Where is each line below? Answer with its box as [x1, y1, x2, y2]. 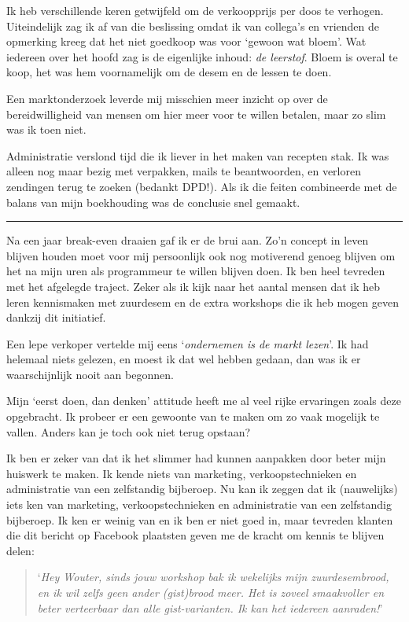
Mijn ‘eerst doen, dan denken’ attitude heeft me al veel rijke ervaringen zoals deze [6, 392, 401, 409]
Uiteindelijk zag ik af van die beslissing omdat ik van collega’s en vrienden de [6, 17, 380, 34]
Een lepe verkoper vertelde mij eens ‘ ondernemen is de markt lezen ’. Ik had [6, 335, 369, 351]
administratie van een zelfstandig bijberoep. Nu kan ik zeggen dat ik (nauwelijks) [6, 480, 398, 497]
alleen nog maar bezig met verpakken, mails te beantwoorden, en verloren [6, 163, 361, 179]
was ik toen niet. [6, 121, 87, 138]
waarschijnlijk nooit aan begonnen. [6, 366, 174, 382]
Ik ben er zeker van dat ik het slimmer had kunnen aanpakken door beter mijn [6, 450, 386, 466]
